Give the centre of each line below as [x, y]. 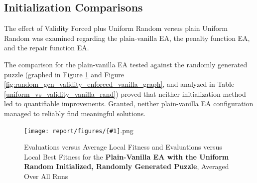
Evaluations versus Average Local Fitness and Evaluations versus [123, 147]
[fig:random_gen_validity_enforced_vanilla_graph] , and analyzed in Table [119, 84]
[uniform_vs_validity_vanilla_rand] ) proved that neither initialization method [125, 93]
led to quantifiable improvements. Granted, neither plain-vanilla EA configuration [129, 103]
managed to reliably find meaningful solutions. [75, 113]
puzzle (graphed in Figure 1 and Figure [64, 74]
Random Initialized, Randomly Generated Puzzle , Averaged [127, 166]
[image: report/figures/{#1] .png [79, 130]
